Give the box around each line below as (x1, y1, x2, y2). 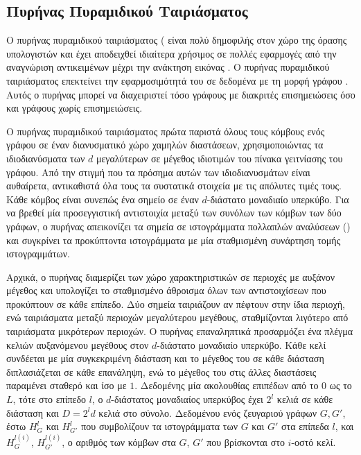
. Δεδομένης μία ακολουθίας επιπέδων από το (134, 378, 319, 393)
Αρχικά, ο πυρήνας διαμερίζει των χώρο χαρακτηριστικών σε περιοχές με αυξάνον (6, 269, 335, 284)
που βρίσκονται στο (206, 434, 285, 449)
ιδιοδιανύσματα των (6, 151, 85, 165)
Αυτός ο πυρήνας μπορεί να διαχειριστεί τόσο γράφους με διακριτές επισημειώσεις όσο (6, 87, 355, 101)
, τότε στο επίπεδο (12, 392, 86, 406)
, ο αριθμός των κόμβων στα (62, 434, 176, 449)
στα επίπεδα (281, 419, 329, 433)
